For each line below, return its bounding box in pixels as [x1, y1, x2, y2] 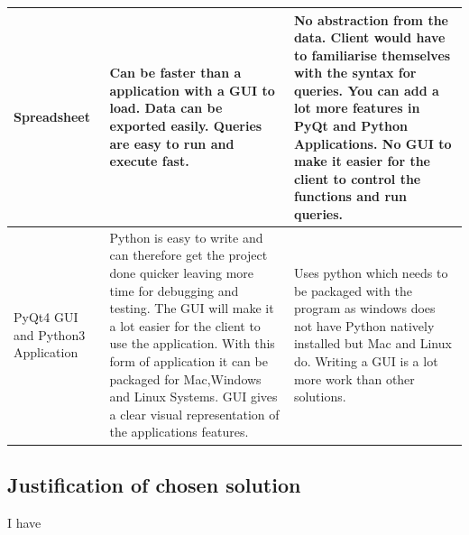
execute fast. [109, 152, 189, 171]
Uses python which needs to [293, 263, 448, 282]
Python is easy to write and [109, 227, 263, 246]
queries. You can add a [293, 80, 439, 99]
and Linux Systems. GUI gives [109, 387, 278, 406]
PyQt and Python [293, 116, 408, 135]
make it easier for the [293, 152, 430, 171]
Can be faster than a [109, 63, 242, 82]
